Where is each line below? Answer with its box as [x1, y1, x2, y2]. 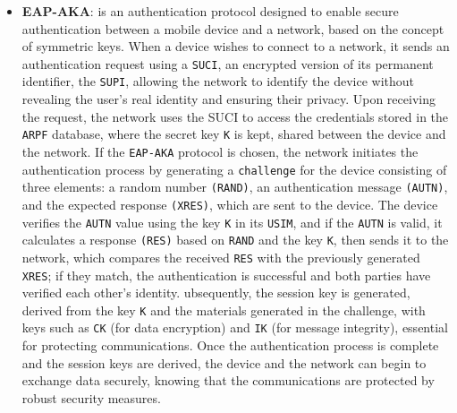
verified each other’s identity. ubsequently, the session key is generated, [21, 283, 410, 302]
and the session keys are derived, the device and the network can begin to [21, 353, 427, 372]
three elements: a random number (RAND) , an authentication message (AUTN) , [21, 177, 448, 196]
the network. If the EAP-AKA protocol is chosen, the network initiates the [21, 142, 419, 160]
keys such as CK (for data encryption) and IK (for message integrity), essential [21, 318, 448, 337]
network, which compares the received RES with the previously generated [21, 247, 420, 266]
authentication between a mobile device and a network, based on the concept [21, 19, 444, 38]
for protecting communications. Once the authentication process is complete [21, 336, 439, 355]
